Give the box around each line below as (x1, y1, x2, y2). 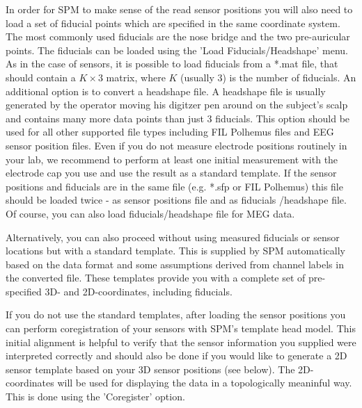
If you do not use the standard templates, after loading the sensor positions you (6, 307, 346, 322)
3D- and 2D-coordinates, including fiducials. (45, 284, 233, 298)
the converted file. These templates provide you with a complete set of (6, 270, 306, 285)
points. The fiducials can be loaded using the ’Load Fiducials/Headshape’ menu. (6, 42, 348, 57)
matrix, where (106, 70, 166, 84)
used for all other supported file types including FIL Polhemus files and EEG (6, 124, 334, 139)
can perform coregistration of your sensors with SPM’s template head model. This (6, 321, 356, 336)
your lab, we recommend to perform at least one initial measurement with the (6, 152, 338, 166)
